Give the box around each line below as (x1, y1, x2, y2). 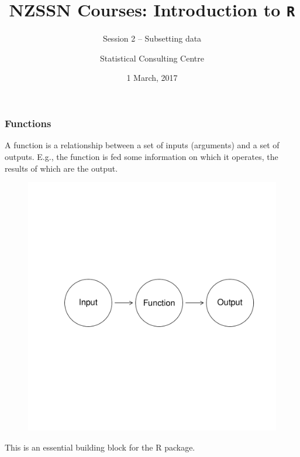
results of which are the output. (5, 162, 118, 174)
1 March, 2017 (126, 71, 178, 84)
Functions (5, 116, 51, 131)
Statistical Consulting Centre (100, 52, 204, 64)
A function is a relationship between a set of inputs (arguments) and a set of (5, 139, 280, 151)
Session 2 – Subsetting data (102, 32, 202, 45)
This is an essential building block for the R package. (5, 441, 195, 453)
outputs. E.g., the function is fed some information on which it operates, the (5, 150, 278, 162)
